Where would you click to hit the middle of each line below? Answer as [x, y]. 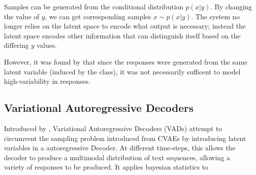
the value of [22, 16]
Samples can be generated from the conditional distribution [94, 6]
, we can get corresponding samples [98, 16]
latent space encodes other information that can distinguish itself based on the [122, 35]
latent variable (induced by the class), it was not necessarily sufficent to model [122, 71]
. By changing [231, 6]
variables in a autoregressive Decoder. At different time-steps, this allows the [120, 148]
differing [16, 45]
